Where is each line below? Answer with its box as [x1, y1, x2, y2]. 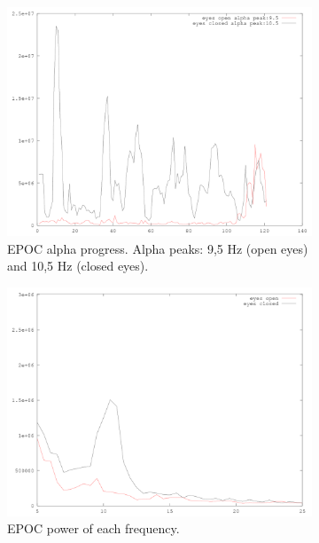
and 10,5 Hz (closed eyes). [7, 256, 149, 275]
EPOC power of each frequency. [7, 519, 180, 538]
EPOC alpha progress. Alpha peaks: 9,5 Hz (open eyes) [7, 239, 308, 257]
